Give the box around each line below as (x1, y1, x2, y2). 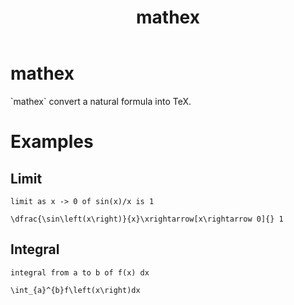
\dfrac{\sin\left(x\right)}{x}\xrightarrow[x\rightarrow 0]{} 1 (10, 214, 284, 224)
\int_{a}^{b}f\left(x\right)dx (10, 285, 141, 295)
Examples (10, 131, 94, 153)
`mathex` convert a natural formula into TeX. (10, 95, 192, 107)
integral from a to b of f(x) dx (10, 267, 150, 278)
